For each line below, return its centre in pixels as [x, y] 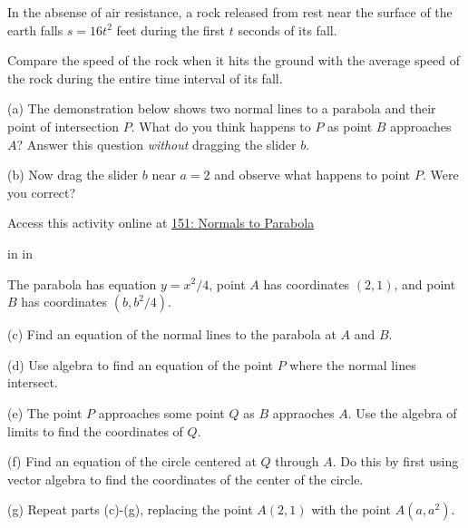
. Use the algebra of [402, 412]
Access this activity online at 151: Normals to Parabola [161, 223]
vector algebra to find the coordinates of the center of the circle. [185, 479]
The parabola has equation [82, 284]
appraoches [303, 412]
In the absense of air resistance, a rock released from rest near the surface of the [230, 12]
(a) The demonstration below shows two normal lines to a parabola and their [222, 108]
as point [350, 126]
